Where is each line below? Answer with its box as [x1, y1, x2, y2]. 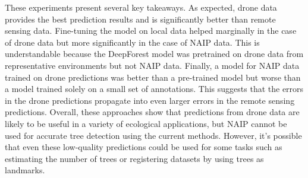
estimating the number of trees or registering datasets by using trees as [5, 152, 264, 164]
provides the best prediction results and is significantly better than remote [5, 12, 276, 25]
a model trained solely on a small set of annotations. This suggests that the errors [5, 82, 304, 95]
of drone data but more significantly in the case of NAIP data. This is [5, 36, 260, 48]
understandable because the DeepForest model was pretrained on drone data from [5, 47, 304, 60]
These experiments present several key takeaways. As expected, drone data [5, 1, 277, 13]
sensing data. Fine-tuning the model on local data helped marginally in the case [5, 24, 297, 37]
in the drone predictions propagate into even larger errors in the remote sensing [5, 94, 295, 106]
